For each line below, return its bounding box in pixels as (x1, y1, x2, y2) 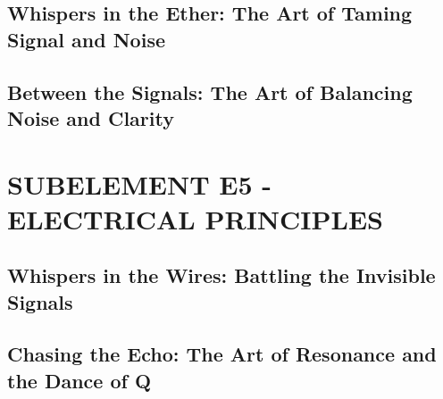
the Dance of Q (7, 366, 152, 394)
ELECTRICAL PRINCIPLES (7, 200, 383, 237)
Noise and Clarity (7, 104, 174, 131)
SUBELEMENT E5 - (7, 165, 272, 202)
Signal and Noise (7, 25, 165, 53)
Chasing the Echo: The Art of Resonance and (7, 340, 437, 368)
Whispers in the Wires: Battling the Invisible (7, 262, 436, 289)
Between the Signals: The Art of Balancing (7, 78, 413, 105)
